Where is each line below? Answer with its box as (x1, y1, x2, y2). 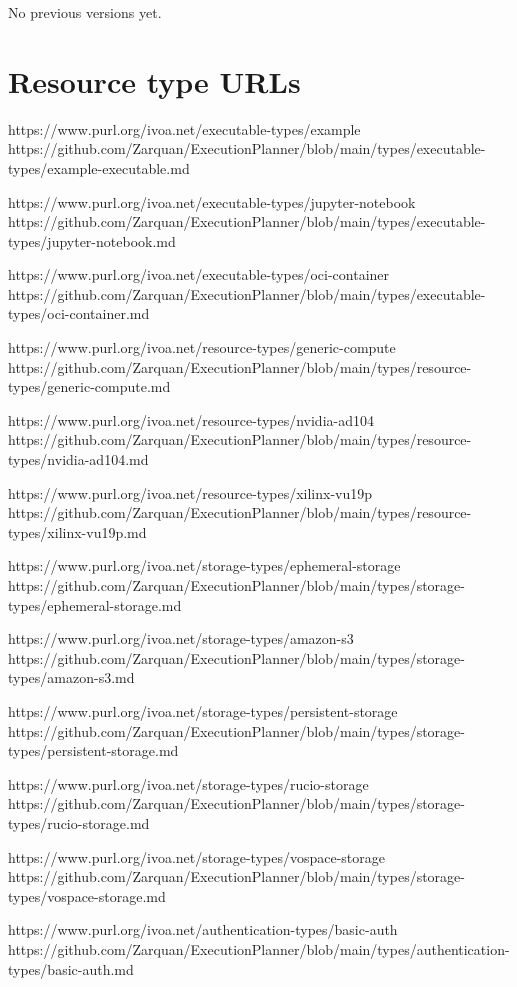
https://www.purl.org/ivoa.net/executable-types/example (8, 118, 361, 139)
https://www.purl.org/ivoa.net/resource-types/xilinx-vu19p (8, 482, 373, 503)
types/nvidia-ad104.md (8, 449, 149, 470)
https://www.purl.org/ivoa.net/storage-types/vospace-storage (8, 846, 385, 867)
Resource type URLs (8, 60, 301, 101)
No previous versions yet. (8, 2, 162, 22)
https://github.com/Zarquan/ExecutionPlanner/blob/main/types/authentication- (8, 938, 510, 959)
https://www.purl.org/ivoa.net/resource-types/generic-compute (8, 337, 396, 358)
